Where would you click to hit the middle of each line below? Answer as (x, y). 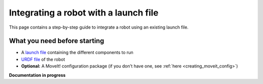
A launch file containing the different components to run (77, 52)
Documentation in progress (37, 75)
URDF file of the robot (43, 59)
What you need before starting (56, 41)
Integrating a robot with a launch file (84, 13)
